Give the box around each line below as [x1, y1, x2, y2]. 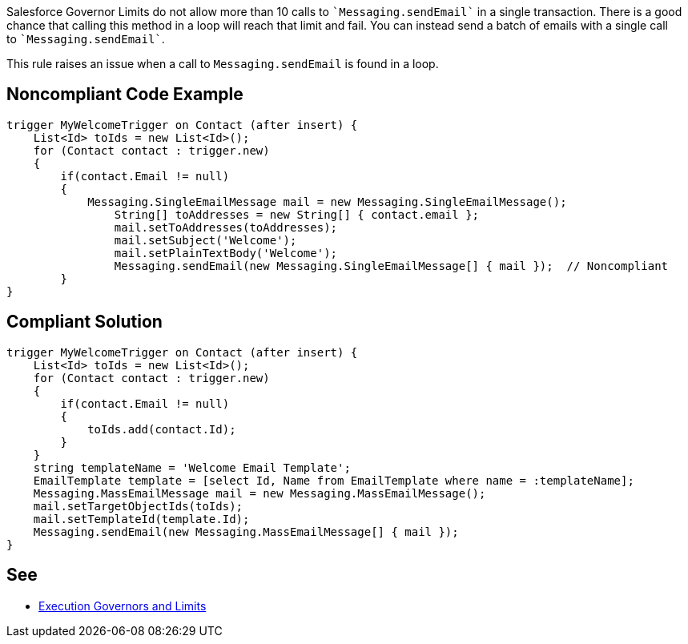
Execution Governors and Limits [38, 598, 207, 613]
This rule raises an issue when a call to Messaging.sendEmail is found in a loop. [6, 57, 439, 70]
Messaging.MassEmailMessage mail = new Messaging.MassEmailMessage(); [33, 486, 486, 500]
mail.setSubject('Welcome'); [114, 233, 297, 247]
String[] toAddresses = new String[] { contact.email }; [114, 207, 480, 221]
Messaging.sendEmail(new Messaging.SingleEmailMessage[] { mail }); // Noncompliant [114, 259, 669, 272]
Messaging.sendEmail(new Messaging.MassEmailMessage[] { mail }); [33, 525, 459, 538]
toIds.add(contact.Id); [87, 422, 236, 436]
